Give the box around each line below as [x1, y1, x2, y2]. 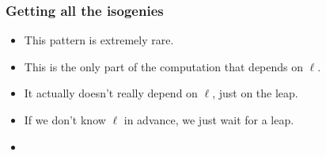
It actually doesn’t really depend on [24, 85, 198, 101]
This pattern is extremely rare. [24, 32, 174, 48]
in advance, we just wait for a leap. [123, 112, 294, 127]
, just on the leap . [212, 85, 298, 101]
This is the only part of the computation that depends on [24, 58, 304, 74]
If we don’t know [24, 112, 106, 127]
